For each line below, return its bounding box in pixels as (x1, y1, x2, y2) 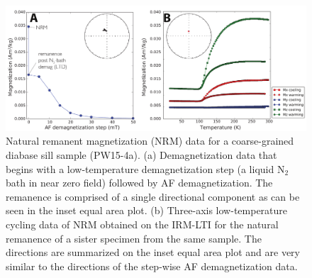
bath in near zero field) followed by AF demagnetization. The (6, 175, 273, 190)
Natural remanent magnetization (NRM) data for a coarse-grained (6, 133, 294, 148)
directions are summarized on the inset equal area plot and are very (6, 245, 301, 260)
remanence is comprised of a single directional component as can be (6, 189, 300, 204)
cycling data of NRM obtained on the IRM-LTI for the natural (6, 216, 279, 231)
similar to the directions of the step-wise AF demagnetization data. (6, 258, 298, 273)
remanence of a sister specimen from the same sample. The (6, 230, 262, 245)
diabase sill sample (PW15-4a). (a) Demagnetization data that (6, 147, 277, 162)
